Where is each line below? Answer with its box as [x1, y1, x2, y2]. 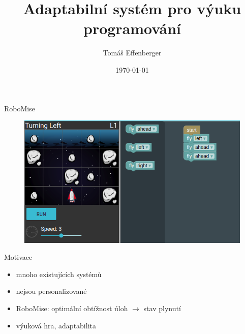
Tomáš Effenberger [103, 47, 162, 58]
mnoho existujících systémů [16, 268, 102, 279]
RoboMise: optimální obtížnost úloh [16, 303, 128, 314]
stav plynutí [143, 303, 181, 314]
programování [83, 18, 181, 39]
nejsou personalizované [16, 286, 87, 296]
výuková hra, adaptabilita [16, 320, 96, 330]
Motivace [4, 252, 33, 262]
